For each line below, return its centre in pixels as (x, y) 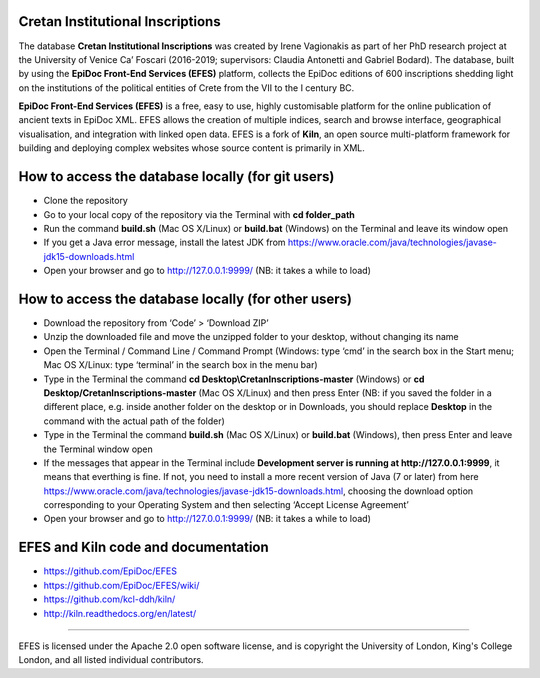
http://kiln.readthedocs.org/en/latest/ (120, 613)
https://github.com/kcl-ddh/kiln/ (109, 599)
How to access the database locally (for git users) (176, 176)
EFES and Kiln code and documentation (143, 547)
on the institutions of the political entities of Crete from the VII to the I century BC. (186, 87)
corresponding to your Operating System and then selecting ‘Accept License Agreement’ (226, 505)
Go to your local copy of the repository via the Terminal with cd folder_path (199, 214)
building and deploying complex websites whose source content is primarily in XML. (191, 148)
